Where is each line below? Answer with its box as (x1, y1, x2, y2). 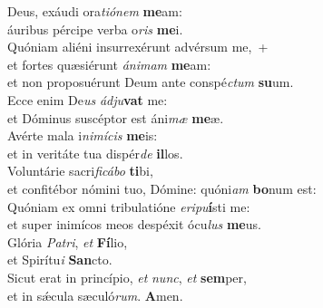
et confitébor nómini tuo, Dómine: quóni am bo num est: (7, 178, 317, 197)
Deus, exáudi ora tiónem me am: (7, 2, 182, 20)
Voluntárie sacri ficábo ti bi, (7, 161, 153, 180)
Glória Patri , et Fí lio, (7, 232, 128, 251)
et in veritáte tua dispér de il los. (7, 143, 183, 162)
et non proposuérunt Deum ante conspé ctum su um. (7, 72, 294, 91)
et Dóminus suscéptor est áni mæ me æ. (7, 108, 224, 127)
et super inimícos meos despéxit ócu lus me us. (7, 215, 261, 234)
